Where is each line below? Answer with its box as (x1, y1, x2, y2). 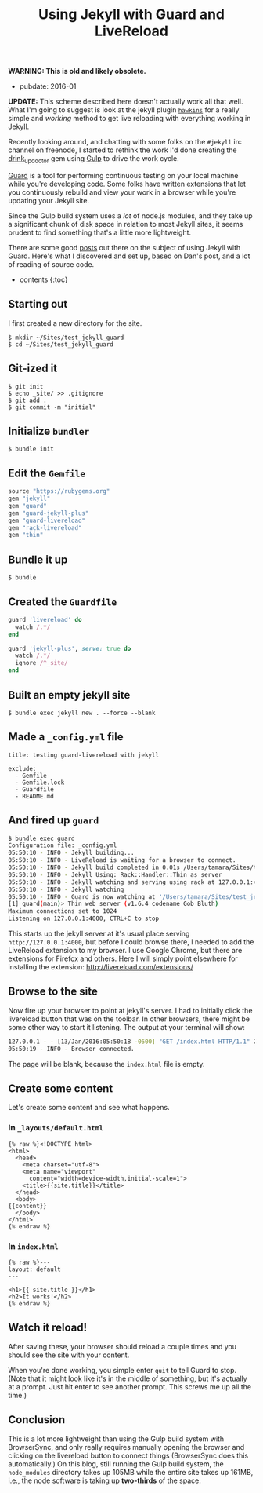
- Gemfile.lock (15, 779, 65, 787)
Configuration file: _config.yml (8, 841, 117, 849)
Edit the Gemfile (8, 466, 86, 480)
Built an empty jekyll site (8, 688, 131, 702)
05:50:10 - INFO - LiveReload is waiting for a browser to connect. (8, 856, 236, 864)
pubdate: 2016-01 (19, 82, 77, 91)
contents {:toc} (19, 275, 68, 284)
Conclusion (8, 1413, 66, 1426)
